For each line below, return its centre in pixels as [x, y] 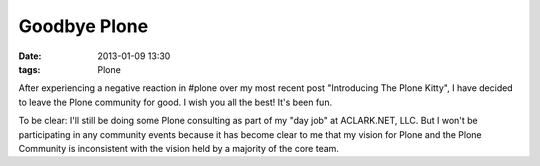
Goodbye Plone [83, 26]
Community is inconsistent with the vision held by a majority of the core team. [179, 148]
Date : [30, 56]
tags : [29, 69]
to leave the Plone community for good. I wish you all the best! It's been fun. [175, 102]
